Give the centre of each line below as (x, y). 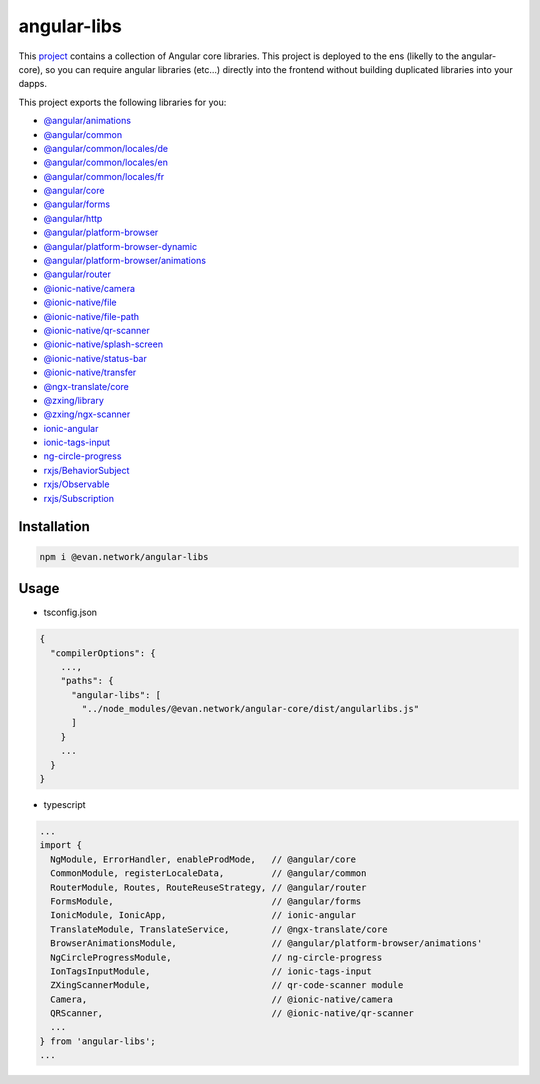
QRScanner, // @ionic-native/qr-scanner (232, 1013)
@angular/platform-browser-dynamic (120, 246)
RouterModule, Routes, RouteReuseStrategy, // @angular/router (208, 887)
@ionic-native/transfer (90, 372)
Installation (54, 526)
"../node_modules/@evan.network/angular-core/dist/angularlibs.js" (250, 709)
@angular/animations (87, 121)
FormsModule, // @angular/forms (206, 901)
